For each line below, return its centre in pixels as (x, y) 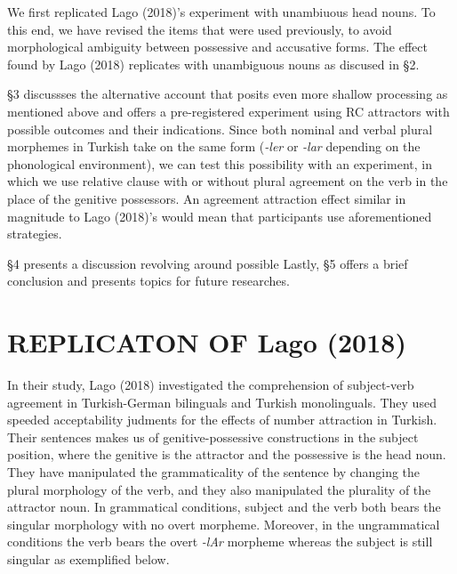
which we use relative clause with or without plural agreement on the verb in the (228, 181)
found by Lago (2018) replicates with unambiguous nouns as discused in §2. (213, 64)
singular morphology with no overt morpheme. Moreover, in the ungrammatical (224, 524)
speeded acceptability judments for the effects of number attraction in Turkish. (222, 420)
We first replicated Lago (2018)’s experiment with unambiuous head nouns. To (221, 12)
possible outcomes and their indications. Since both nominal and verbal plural (220, 129)
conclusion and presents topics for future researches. (148, 281)
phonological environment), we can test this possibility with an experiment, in (220, 163)
